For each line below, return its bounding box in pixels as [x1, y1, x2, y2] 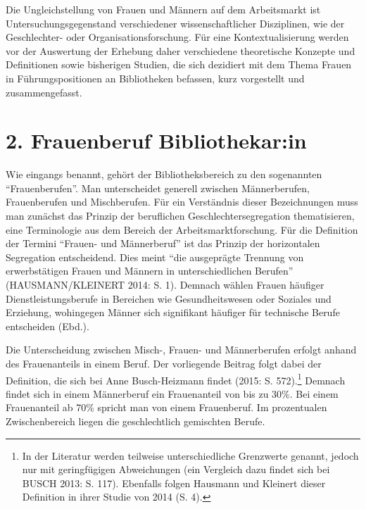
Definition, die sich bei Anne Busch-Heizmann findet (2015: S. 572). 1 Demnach [6, 370, 346, 387]
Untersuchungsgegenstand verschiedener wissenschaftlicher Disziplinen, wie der [6, 15, 345, 30]
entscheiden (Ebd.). [6, 318, 89, 333]
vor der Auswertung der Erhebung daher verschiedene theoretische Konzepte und [6, 43, 355, 58]
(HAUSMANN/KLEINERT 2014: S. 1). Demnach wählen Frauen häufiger [6, 277, 324, 292]
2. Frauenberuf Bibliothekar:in [6, 126, 307, 155]
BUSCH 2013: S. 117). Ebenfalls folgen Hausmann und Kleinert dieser [22, 475, 326, 490]
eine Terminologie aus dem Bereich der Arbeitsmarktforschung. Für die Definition [6, 222, 358, 237]
